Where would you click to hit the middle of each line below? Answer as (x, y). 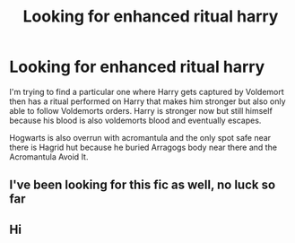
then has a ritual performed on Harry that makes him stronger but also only (147, 101)
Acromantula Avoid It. (49, 156)
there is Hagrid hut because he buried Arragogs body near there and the (143, 147)
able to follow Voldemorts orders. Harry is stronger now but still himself (141, 110)
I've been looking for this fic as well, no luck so (143, 185)
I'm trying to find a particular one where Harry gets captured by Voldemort (147, 91)
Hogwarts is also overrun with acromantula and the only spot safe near (140, 137)
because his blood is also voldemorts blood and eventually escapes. (135, 120)
